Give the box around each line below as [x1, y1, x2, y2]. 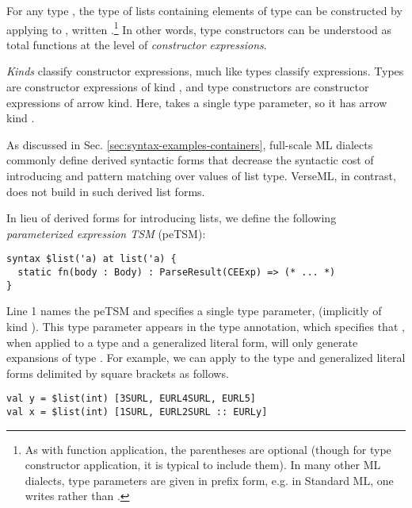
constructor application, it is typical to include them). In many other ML [25, 456, 381, 473]
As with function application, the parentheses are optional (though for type [25, 441, 391, 457]
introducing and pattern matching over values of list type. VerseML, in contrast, [6, 167, 396, 183]
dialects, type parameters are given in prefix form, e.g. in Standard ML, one [25, 471, 394, 488]
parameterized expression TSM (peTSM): [6, 225, 206, 241]
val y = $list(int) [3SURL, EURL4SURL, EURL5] [6, 393, 256, 405]
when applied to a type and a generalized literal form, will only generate [6, 333, 358, 350]
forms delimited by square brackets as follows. [6, 364, 229, 381]
